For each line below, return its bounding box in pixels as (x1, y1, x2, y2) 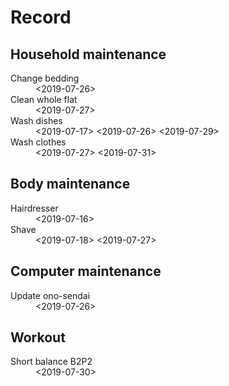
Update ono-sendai (10, 289, 91, 301)
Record (10, 6, 72, 29)
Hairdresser (10, 202, 59, 214)
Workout (10, 329, 66, 346)
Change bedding (10, 72, 80, 84)
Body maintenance (10, 176, 131, 193)
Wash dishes (10, 115, 63, 126)
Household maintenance (10, 46, 167, 63)
